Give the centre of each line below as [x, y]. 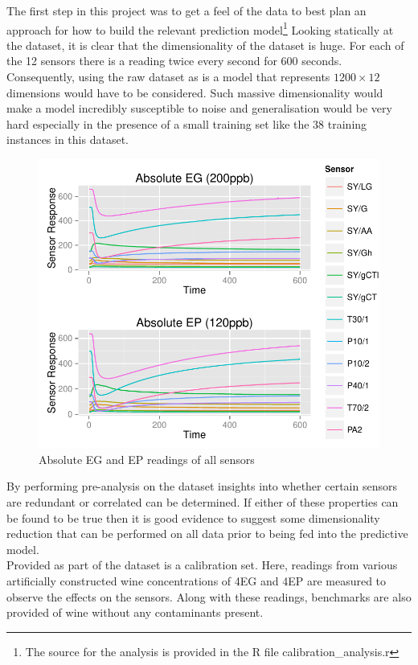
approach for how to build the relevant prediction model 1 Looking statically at [200, 28]
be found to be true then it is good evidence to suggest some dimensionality [193, 517]
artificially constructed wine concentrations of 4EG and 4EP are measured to [197, 581]
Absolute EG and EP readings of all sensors [147, 459]
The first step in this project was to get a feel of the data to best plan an [186, 10]
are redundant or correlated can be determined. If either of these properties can [203, 502]
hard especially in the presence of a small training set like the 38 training [187, 123]
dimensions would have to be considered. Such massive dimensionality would [195, 92]
